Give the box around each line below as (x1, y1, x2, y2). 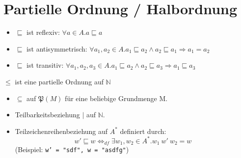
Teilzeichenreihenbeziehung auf (15, 126, 108, 136)
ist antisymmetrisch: (27, 43, 87, 53)
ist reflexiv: (27, 27, 60, 37)
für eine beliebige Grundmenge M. (65, 93, 168, 103)
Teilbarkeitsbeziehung (15, 109, 80, 120)
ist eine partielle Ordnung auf (15, 76, 104, 86)
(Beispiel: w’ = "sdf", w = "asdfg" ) (15, 144, 129, 155)
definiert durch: (120, 126, 166, 136)
